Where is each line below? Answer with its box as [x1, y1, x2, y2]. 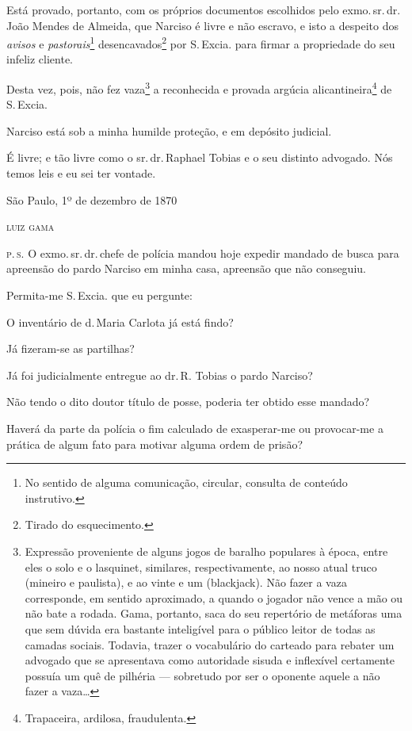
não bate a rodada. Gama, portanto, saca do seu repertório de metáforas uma [25, 605, 402, 622]
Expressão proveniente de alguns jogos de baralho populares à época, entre [25, 542, 388, 559]
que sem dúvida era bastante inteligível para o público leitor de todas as [25, 620, 376, 637]
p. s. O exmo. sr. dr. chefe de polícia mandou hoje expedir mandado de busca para [6, 244, 399, 261]
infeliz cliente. [6, 51, 73, 67]
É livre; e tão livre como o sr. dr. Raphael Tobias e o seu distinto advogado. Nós [6, 149, 393, 166]
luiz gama [6, 218, 55, 235]
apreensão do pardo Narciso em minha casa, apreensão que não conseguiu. [6, 260, 366, 277]
